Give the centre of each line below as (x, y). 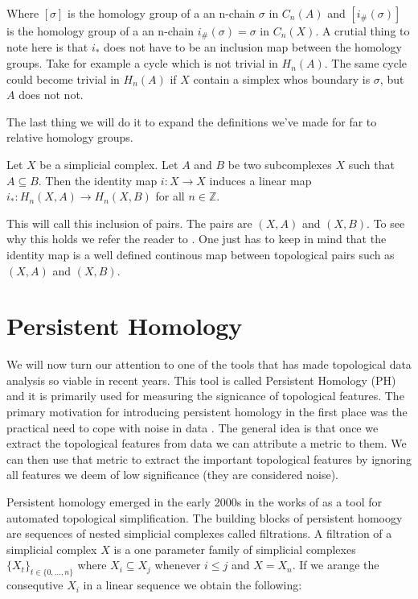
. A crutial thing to (363, 31)
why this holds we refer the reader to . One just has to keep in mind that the (197, 239)
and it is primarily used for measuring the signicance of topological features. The (205, 396)
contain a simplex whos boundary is (282, 78)
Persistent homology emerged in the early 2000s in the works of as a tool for (195, 502)
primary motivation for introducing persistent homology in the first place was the (207, 412)
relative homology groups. (70, 137)
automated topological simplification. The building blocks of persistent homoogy (205, 517)
